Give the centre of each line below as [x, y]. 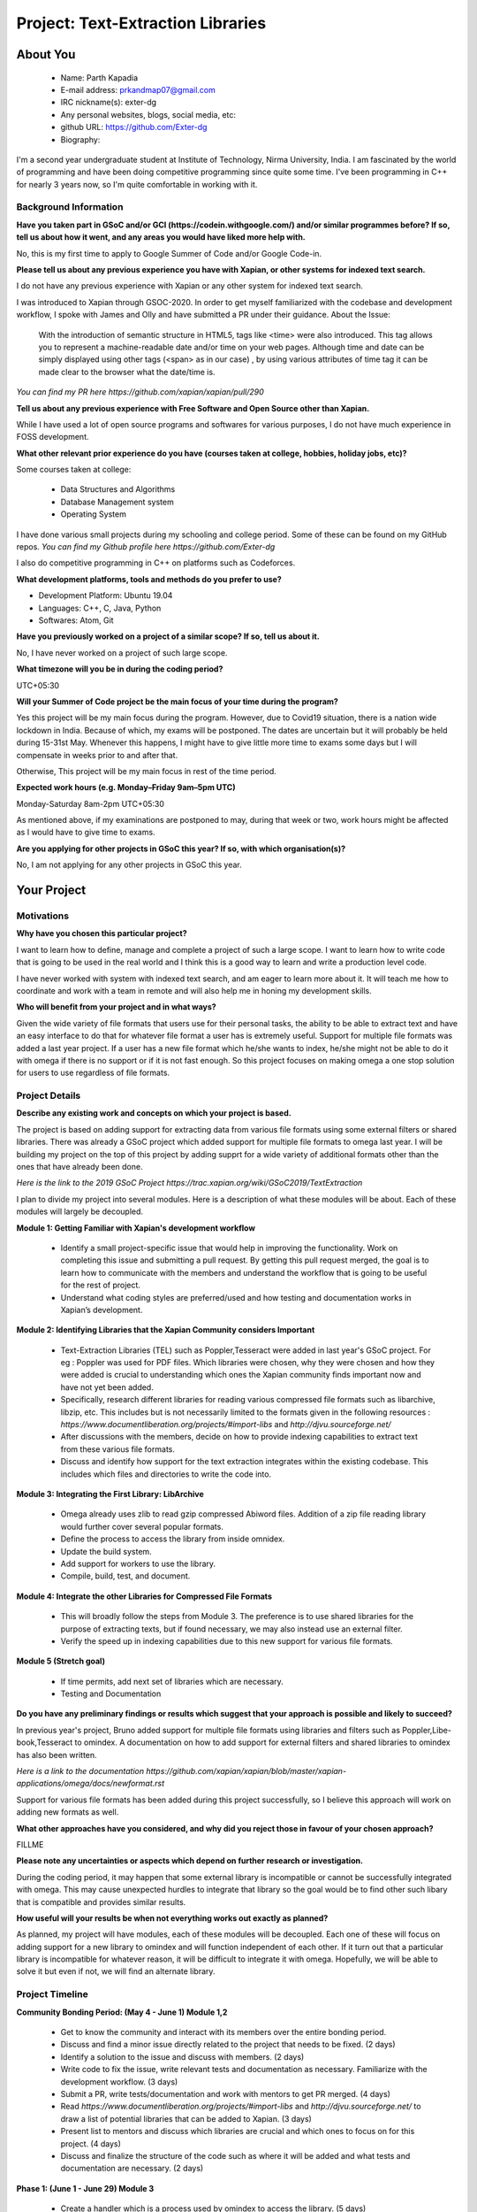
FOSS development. [53, 437]
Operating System [94, 514]
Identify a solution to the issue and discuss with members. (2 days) [182, 2056]
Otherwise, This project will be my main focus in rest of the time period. [147, 771]
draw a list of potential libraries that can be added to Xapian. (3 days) [186, 2118]
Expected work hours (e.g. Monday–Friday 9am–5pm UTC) [126, 787]
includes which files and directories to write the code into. [166, 1474]
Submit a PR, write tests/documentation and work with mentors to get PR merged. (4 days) [225, 2093]
